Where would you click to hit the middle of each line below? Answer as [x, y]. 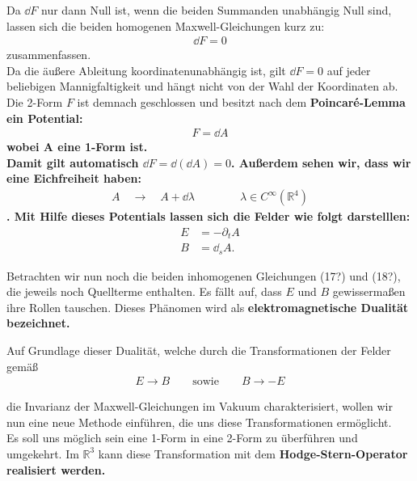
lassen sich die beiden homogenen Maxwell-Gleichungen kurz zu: [166, 25]
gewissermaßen [369, 291]
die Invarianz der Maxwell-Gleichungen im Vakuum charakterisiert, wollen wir [200, 406]
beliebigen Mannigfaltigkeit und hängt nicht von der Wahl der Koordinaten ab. [202, 86]
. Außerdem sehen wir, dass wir [321, 162]
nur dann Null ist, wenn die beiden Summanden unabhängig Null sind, [217, 10]
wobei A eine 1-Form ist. [77, 147]
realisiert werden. [56, 469]
